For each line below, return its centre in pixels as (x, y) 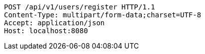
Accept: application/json (54, 23)
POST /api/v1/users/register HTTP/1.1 (80, 7)
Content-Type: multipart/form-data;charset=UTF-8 (103, 15)
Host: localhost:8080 (46, 31)
